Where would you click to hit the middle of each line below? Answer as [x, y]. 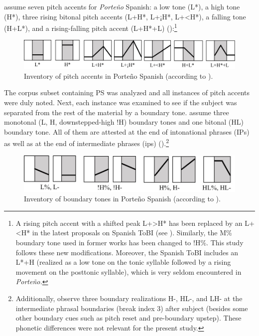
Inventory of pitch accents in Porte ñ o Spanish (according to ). [119, 76]
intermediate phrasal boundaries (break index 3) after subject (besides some [132, 308]
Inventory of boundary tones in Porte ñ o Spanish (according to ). [122, 199]
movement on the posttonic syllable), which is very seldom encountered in [129, 271]
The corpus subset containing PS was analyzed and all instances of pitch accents [127, 92]
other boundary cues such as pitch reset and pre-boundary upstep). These [129, 318]
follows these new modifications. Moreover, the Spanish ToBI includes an [127, 252]
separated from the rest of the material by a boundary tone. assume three [117, 112]
